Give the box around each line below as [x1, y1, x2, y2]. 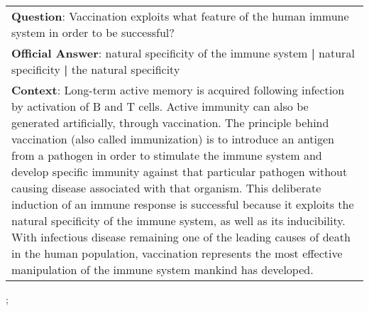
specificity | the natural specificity [11, 61, 180, 77]
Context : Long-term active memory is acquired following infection [11, 82, 345, 98]
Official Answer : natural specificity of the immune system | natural [11, 45, 355, 61]
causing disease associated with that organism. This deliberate [11, 180, 321, 196]
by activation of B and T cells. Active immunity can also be [11, 98, 309, 114]
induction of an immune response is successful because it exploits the [11, 196, 354, 212]
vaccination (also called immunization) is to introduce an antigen [11, 131, 334, 147]
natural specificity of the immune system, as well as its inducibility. [11, 212, 346, 229]
